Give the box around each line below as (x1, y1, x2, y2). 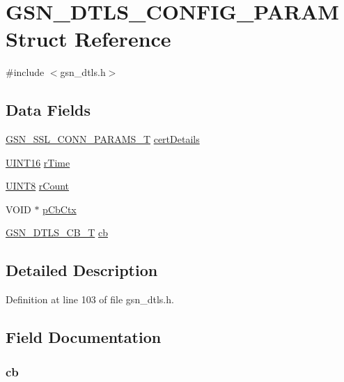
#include (6, 65, 45, 79)
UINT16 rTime (6, 155, 70, 169)
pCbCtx (42, 201, 77, 216)
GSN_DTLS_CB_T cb (6, 225, 108, 240)
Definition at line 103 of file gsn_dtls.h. (6, 292, 174, 307)
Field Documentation (6, 326, 162, 348)
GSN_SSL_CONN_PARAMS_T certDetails (6, 132, 200, 146)
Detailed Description (6, 259, 158, 281)
